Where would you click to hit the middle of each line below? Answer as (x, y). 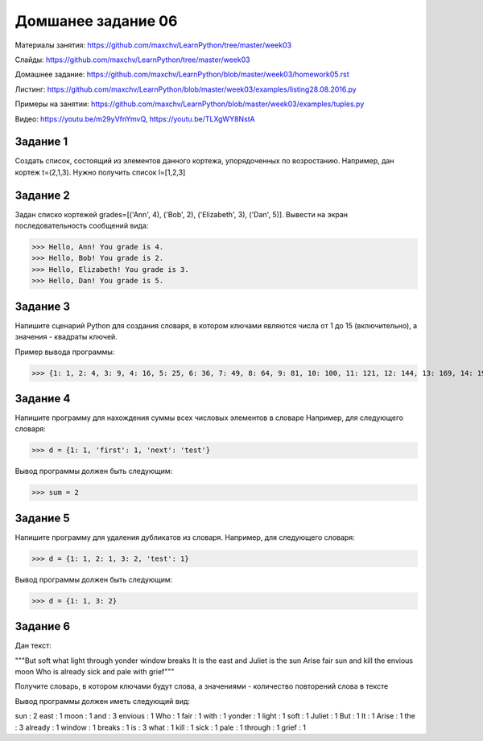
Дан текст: (33, 646)
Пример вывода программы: (65, 352)
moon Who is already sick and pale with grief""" (95, 672)
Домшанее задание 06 (96, 21)
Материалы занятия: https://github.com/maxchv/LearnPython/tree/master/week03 (153, 45)
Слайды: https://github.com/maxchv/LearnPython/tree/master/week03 (132, 60)
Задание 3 (42, 306)
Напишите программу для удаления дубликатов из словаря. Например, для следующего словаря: (185, 537)
